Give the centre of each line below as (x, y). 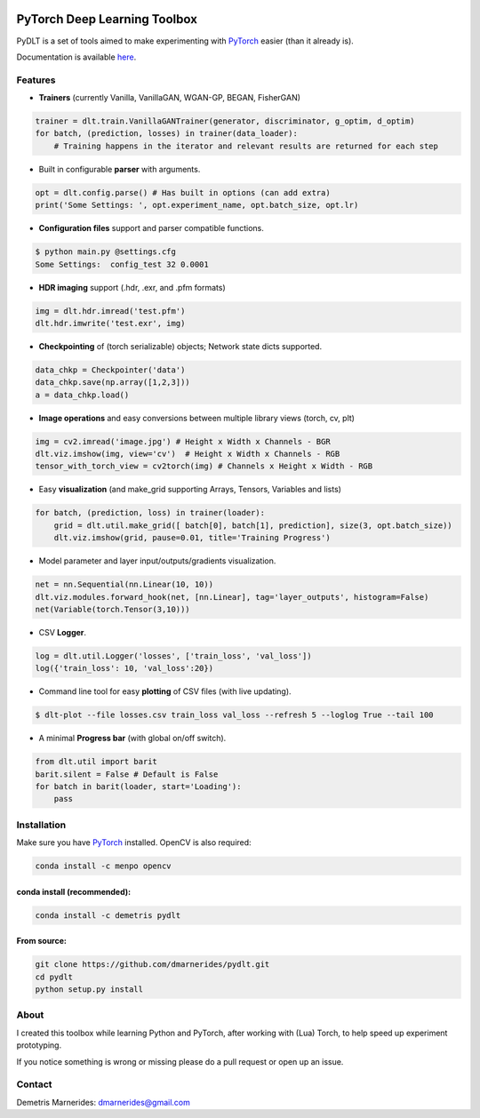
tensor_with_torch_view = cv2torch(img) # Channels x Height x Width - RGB (204, 466)
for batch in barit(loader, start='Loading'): (138, 786)
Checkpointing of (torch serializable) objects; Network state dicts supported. (180, 346)
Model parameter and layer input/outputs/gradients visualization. (157, 561)
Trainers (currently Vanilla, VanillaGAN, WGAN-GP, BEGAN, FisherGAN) (170, 98)
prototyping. (39, 1045)
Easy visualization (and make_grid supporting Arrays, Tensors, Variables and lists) (190, 490)
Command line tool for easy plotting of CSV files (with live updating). (165, 691)
